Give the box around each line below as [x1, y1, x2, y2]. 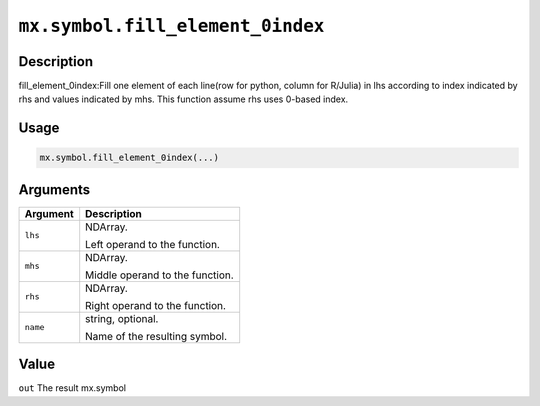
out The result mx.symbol [18, 382, 127, 394]
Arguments [18, 181, 91, 198]
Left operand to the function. [85, 237, 220, 251]
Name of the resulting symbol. [85, 329, 228, 343]
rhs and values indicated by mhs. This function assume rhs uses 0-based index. [18, 93, 349, 105]
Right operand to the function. [85, 298, 227, 312]
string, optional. [85, 311, 159, 325]
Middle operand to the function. [85, 268, 234, 282]
